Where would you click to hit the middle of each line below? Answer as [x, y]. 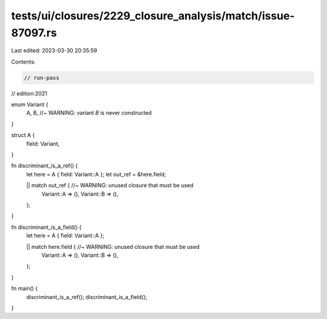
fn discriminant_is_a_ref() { [45, 166]
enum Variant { [30, 105]
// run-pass [42, 78]
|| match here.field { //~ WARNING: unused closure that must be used [113, 246]
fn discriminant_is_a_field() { [46, 227]
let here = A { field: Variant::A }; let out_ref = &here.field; [96, 174]
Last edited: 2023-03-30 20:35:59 [54, 51]
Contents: [23, 62]
